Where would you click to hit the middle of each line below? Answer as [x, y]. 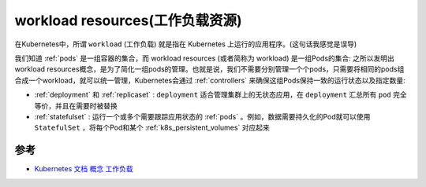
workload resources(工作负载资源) [128, 20]
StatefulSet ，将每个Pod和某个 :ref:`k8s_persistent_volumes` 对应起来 [152, 128]
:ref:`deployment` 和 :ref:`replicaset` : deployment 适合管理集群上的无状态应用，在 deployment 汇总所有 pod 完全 [220, 95]
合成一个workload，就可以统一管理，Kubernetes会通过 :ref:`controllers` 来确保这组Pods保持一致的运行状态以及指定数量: [210, 80]
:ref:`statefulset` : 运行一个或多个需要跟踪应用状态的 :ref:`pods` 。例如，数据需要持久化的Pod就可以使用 [202, 116]
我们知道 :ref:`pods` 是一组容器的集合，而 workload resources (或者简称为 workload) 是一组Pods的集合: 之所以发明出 [204, 58]
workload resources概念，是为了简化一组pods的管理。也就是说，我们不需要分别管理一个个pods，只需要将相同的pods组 [209, 69]
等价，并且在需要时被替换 [76, 105]
